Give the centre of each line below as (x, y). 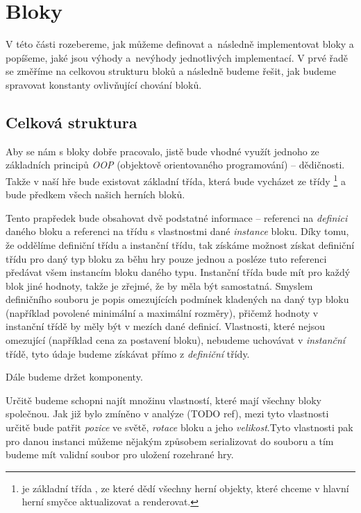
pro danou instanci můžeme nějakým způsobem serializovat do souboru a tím (170, 441)
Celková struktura (72, 122)
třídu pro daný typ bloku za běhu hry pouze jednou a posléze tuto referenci (166, 258)
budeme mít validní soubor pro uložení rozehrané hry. (120, 454)
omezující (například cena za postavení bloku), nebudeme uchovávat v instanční (176, 340)
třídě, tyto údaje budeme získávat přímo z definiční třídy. (128, 353)
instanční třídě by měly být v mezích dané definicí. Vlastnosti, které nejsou (166, 326)
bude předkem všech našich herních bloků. (95, 194)
